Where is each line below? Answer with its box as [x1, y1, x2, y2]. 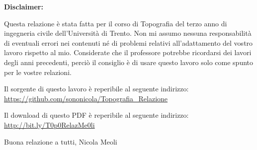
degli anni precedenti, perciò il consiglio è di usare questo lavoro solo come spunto [4, 57, 254, 67]
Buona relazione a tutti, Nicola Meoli [4, 136, 117, 147]
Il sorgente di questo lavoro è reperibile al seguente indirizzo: [4, 83, 189, 94]
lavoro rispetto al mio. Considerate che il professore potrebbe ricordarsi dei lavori [4, 47, 252, 58]
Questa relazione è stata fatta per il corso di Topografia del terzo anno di [4, 18, 227, 28]
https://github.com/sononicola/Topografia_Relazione [4, 93, 168, 103]
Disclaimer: [4, 1, 43, 11]
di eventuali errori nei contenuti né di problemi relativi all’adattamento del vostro [4, 37, 253, 48]
